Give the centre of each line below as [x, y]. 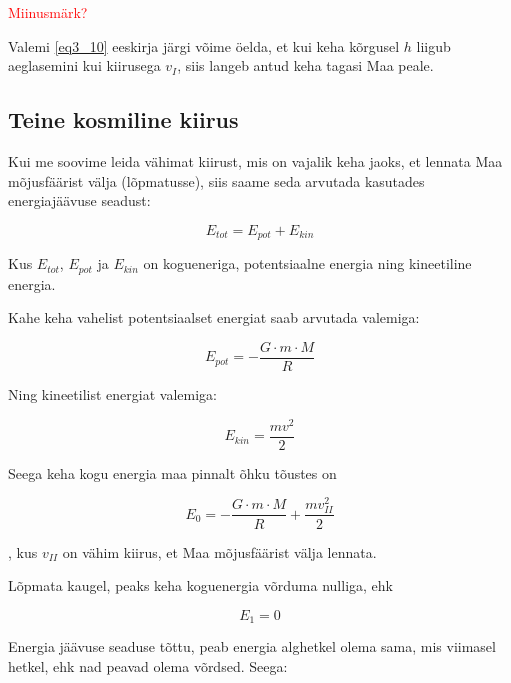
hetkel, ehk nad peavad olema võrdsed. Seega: [148, 665]
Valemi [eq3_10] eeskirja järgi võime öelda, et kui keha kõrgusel [204, 45]
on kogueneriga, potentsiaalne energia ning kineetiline [307, 263]
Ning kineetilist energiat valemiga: [112, 393]
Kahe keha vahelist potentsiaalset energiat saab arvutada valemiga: [214, 317]
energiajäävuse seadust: [79, 200]
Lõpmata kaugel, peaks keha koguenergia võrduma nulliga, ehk [200, 585]
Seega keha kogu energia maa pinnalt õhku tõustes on [172, 472]
